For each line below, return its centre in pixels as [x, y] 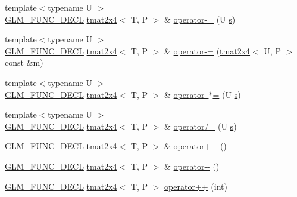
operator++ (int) [196, 186]
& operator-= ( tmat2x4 [207, 50]
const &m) [24, 62]
